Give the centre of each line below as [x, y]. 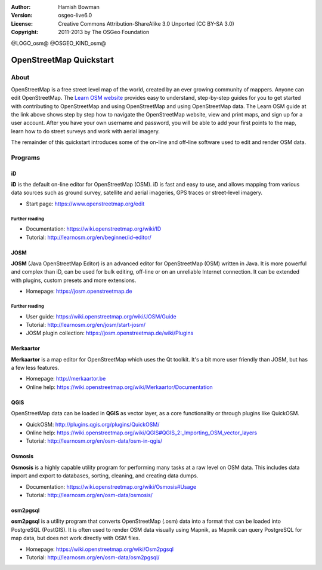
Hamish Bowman [79, 7]
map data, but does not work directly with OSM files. [75, 538]
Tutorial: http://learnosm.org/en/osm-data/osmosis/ [89, 495]
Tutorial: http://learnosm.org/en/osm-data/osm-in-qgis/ [94, 441]
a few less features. [35, 368]
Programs [26, 157]
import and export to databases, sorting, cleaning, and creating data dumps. [105, 476]
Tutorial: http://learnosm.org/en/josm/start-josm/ [86, 324]
